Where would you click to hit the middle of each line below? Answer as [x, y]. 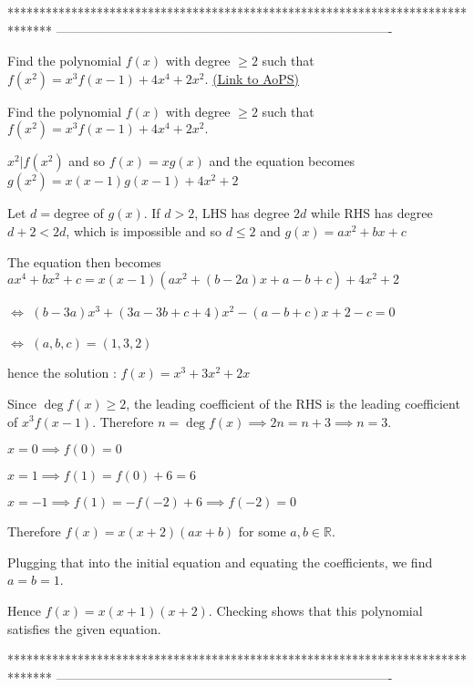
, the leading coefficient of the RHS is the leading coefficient [293, 403]
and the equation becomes [282, 161]
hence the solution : [62, 373]
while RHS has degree [371, 213]
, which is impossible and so [144, 230]
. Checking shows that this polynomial [315, 610]
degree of [79, 213]
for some [262, 531]
